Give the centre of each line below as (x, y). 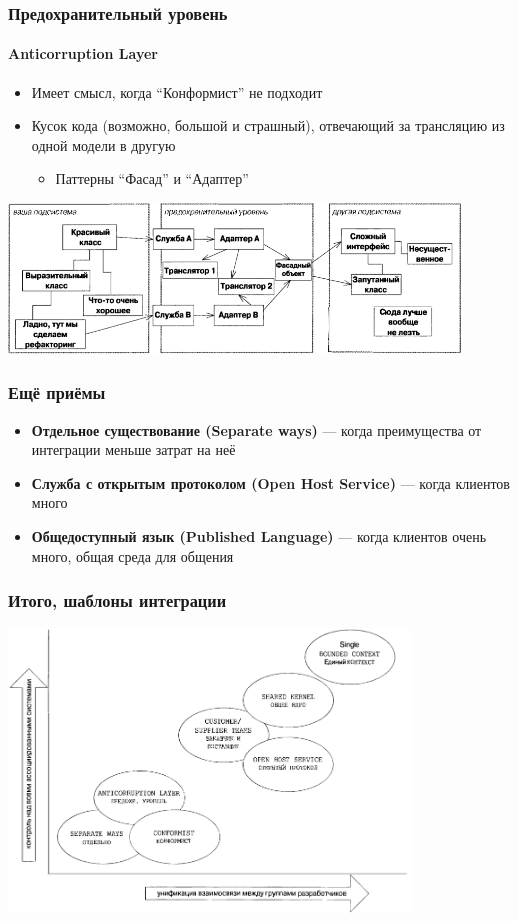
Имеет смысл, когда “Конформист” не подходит (177, 91)
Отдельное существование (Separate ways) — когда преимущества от (256, 429)
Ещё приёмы (57, 392)
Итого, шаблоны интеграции (117, 600)
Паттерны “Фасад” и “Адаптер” (152, 178)
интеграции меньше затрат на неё (133, 449)
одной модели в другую (103, 144)
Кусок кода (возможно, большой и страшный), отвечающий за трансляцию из (268, 125)
